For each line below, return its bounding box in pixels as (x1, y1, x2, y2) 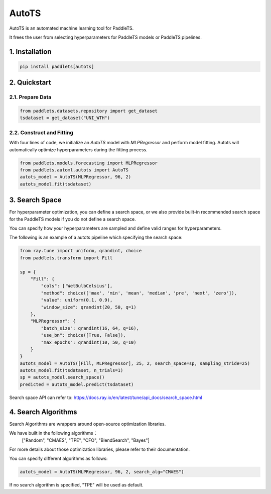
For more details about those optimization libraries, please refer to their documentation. (9, 446, 190, 452)
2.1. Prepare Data (9, 93, 52, 101)
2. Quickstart (9, 78, 51, 87)
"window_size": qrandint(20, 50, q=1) (41, 304, 137, 310)
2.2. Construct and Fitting (9, 129, 74, 136)
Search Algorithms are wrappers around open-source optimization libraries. (9, 421, 166, 427)
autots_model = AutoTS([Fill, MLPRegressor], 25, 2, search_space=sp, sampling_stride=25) (20, 360, 250, 366)
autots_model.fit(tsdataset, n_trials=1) (20, 367, 123, 373)
